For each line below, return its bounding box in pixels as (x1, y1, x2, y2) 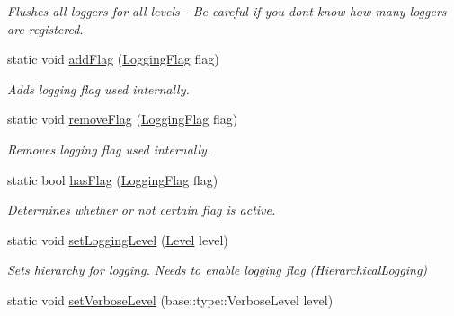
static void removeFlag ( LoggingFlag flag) (7, 110, 238, 128)
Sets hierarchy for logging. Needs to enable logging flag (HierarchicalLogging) (7, 260, 428, 279)
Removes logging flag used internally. (7, 139, 211, 158)
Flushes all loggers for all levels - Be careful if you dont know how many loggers (7, 2, 447, 20)
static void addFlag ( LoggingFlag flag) (7, 49, 219, 68)
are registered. (7, 19, 84, 38)
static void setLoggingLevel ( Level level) (7, 230, 228, 249)
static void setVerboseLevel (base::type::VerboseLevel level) (7, 290, 334, 309)
